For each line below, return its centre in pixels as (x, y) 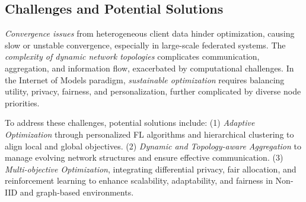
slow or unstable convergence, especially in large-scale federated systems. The (145, 45)
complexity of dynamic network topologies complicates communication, (132, 56)
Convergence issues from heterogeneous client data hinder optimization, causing (150, 33)
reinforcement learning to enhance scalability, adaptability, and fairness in (139, 180)
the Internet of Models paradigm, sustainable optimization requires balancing (145, 79)
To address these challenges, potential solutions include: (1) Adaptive (130, 123)
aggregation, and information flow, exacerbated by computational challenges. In (149, 68)
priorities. (22, 102)
